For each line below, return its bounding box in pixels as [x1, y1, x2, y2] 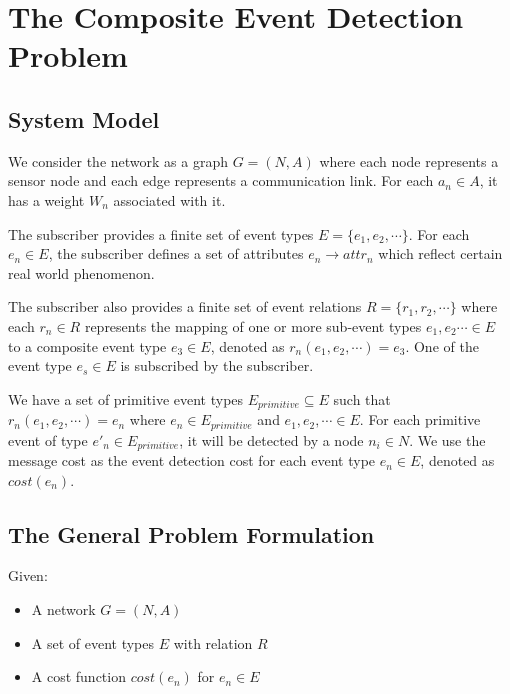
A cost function [31, 666, 126, 687]
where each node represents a [319, 150, 499, 171]
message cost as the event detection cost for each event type [8, 450, 376, 471]
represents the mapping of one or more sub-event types [84, 315, 422, 336]
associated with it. [113, 189, 226, 210]
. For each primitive [359, 409, 481, 430]
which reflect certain [378, 243, 503, 264]
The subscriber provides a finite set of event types [8, 223, 314, 244]
